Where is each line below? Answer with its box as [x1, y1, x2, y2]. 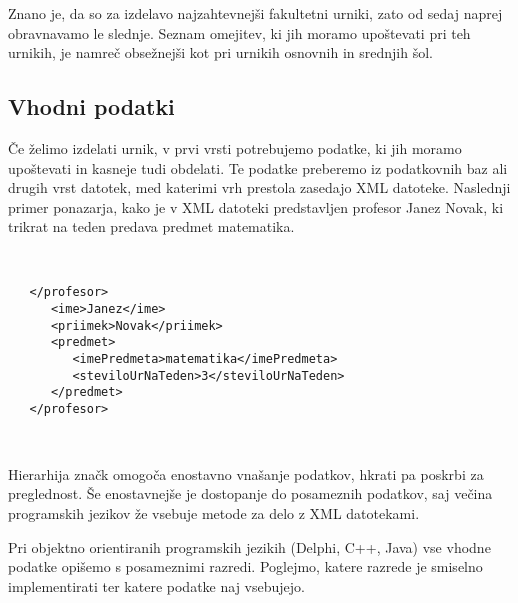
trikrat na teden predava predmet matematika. [8, 216, 295, 237]
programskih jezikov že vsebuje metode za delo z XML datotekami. [8, 503, 420, 524]
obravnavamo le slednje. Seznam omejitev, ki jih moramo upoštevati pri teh [8, 22, 471, 43]
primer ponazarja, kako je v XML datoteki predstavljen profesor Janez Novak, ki [8, 196, 504, 217]
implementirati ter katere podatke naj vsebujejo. [8, 575, 305, 596]
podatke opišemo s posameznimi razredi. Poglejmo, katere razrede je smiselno [8, 556, 483, 577]
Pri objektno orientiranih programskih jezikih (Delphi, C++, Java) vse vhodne [8, 536, 491, 557]
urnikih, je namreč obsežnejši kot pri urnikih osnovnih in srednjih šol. [8, 42, 433, 63]
